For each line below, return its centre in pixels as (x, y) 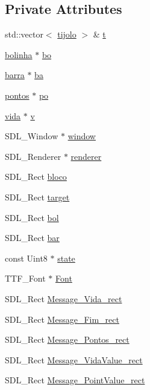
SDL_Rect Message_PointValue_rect (75, 380)
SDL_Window (32, 136)
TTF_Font (25, 278)
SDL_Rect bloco (36, 177)
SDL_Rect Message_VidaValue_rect (74, 359)
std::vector (24, 34)
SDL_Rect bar (32, 238)
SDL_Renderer (33, 156)
